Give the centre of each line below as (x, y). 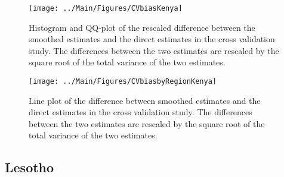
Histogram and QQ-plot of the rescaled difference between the (142, 27)
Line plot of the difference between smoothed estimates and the (145, 100)
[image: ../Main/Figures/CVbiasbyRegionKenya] (123, 82)
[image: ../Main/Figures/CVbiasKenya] (106, 8)
